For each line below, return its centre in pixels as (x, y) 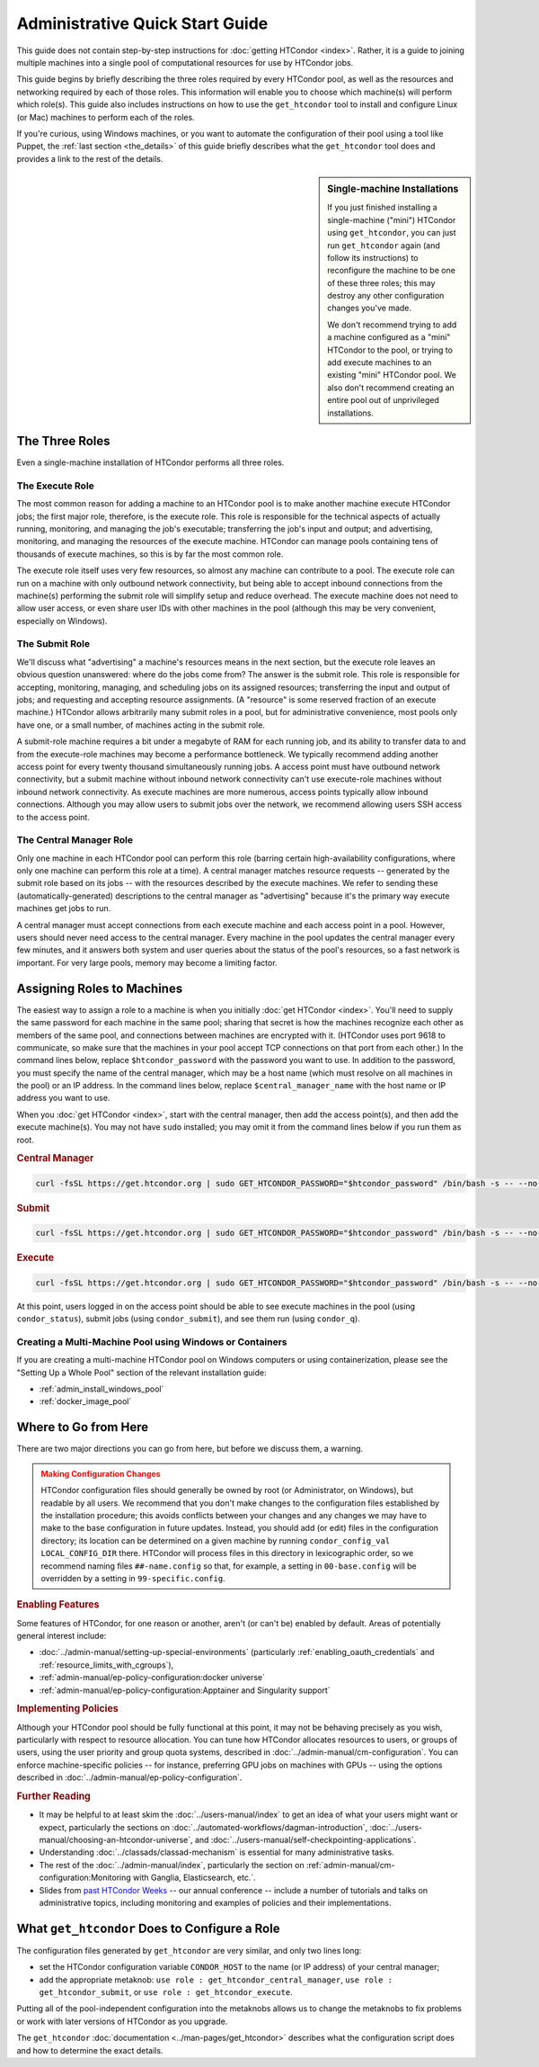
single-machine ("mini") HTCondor (392, 219)
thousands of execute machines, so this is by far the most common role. (150, 554)
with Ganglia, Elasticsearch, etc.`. (194, 1878)
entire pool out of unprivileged (383, 400)
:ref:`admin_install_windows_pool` (102, 1389)
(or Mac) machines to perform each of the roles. (106, 117)
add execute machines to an (380, 362)
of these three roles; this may (381, 282)
